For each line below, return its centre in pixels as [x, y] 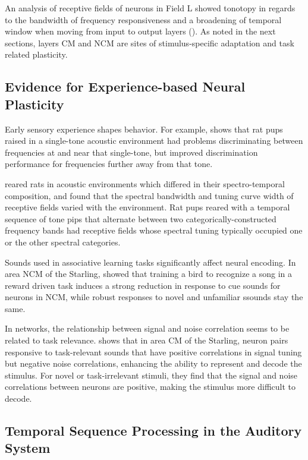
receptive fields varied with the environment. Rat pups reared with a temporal [147, 207]
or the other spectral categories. [63, 242]
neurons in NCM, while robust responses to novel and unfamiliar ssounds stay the [154, 297]
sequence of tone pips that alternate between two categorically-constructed [141, 218]
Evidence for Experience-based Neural [125, 86]
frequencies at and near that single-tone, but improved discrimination [131, 152]
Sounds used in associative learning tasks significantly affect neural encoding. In [150, 262]
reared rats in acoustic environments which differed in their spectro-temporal [145, 183]
